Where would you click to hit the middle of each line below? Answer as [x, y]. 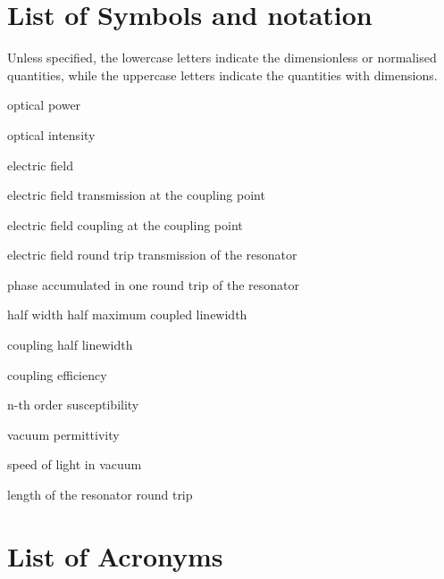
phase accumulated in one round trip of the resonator [153, 284]
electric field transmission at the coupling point [136, 195]
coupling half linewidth [70, 345]
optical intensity [51, 134]
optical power [44, 105]
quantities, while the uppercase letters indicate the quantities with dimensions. [222, 74]
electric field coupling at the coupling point [125, 224]
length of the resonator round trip [100, 495]
